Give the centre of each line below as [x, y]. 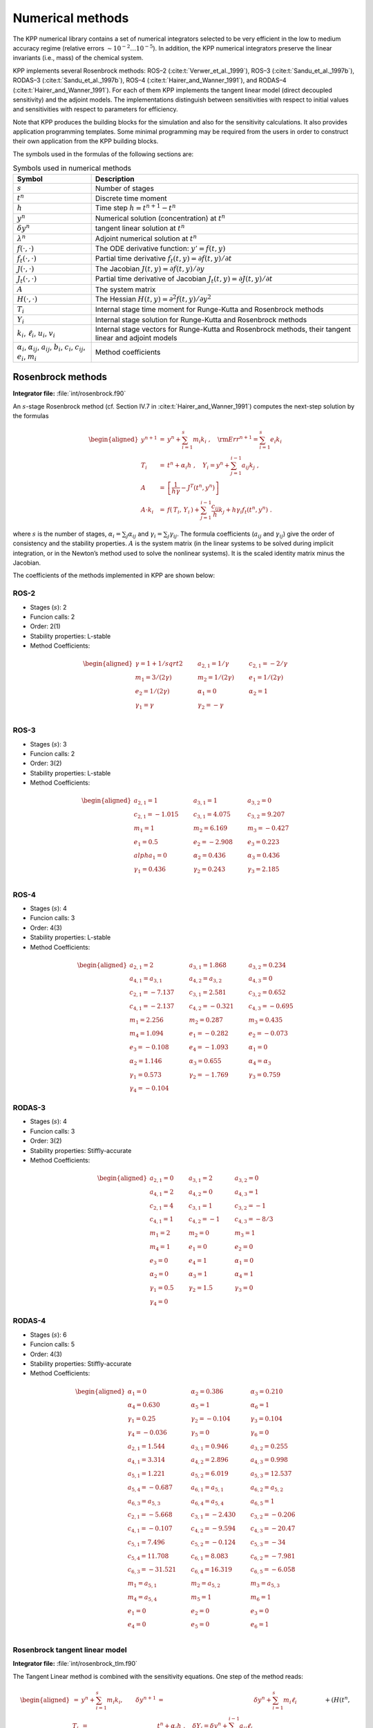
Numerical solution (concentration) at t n [160, 217]
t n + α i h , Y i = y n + [198, 466]
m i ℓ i [290, 1700]
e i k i [276, 440]
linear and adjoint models [136, 338]
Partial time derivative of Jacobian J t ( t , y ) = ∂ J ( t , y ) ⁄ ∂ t [184, 279]
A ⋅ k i [147, 510]
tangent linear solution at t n [140, 227]
